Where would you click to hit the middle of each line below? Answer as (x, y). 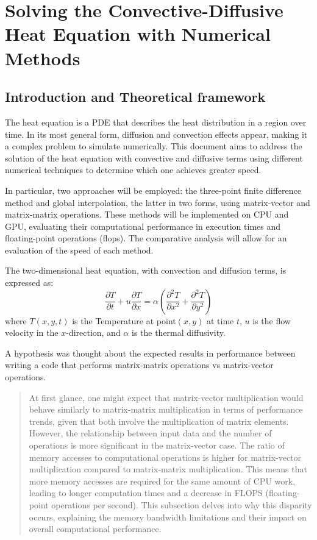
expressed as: (29, 282)
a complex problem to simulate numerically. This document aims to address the (154, 146)
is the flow (272, 320)
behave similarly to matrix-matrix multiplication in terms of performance (166, 409)
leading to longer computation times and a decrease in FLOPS (146, 493)
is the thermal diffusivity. (178, 332)
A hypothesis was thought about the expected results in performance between (150, 353)
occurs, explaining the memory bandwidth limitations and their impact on (168, 517)
